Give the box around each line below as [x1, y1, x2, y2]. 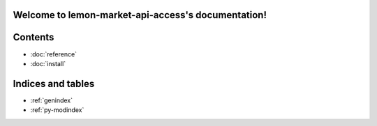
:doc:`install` [30, 59, 66, 68]
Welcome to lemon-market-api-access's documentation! [13, 9, 267, 21]
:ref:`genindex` [30, 96, 73, 104]
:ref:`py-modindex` [30, 106, 84, 114]
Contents [13, 31, 54, 43]
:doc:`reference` [30, 49, 77, 58]
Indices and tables [13, 77, 95, 90]
